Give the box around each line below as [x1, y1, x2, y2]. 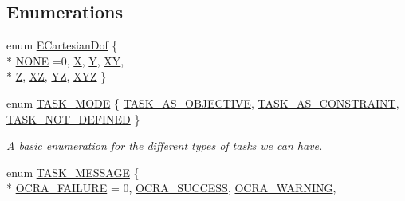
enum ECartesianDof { [6, 37, 118, 53]
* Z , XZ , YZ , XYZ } [6, 68, 107, 85]
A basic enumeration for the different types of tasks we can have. [6, 137, 323, 154]
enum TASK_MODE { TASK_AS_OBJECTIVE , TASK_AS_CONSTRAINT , [6, 94, 399, 111]
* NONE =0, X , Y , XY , [6, 52, 124, 69]
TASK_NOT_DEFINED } [6, 110, 140, 127]
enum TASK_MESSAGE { [6, 164, 140, 180]
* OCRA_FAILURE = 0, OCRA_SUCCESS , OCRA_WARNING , [6, 179, 336, 196]
